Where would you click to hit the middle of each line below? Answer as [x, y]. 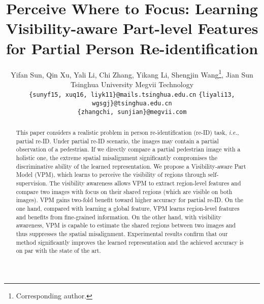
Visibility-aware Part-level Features [132, 28]
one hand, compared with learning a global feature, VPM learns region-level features [128, 208]
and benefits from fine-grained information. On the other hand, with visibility [119, 217]
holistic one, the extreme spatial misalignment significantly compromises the [117, 158]
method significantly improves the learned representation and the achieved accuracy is [130, 242]
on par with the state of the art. [58, 251]
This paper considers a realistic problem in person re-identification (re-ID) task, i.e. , [127, 132]
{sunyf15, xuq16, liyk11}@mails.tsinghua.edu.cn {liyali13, [132, 95]
